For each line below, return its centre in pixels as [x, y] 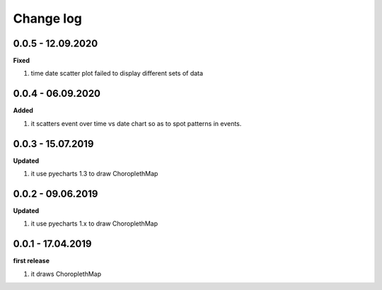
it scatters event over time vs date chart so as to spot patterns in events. [136, 123]
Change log [48, 18]
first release [31, 261]
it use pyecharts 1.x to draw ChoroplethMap [94, 224]
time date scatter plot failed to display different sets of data [117, 74]
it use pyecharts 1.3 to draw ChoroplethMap [94, 174]
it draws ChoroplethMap [66, 274]
